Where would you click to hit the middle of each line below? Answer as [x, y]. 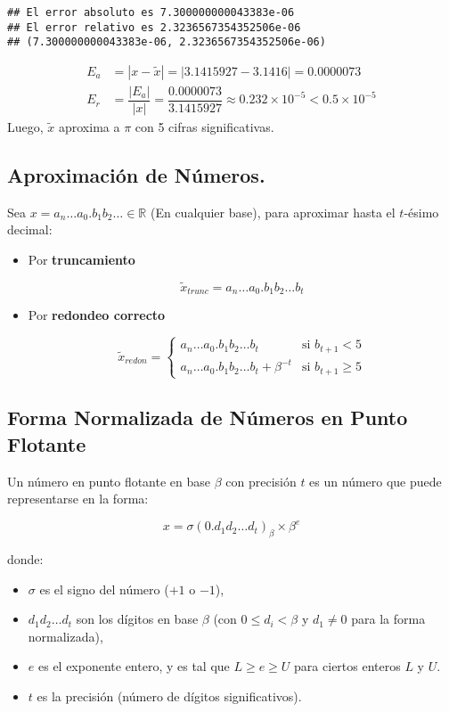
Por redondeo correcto [97, 315]
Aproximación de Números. [136, 175]
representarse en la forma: [78, 499]
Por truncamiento [82, 260]
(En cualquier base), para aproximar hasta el [273, 212]
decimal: [30, 229]
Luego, [25, 127]
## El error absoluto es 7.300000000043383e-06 [151, 12]
